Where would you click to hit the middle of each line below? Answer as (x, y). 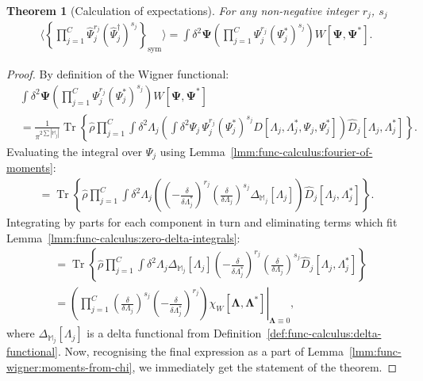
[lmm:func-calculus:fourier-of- (302, 151)
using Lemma (192, 151)
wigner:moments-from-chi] (69, 366)
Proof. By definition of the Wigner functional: (118, 74)
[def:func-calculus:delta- (324, 333)
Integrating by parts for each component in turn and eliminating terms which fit (202, 222)
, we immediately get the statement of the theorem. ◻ (265, 366)
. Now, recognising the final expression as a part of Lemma (200, 351)
